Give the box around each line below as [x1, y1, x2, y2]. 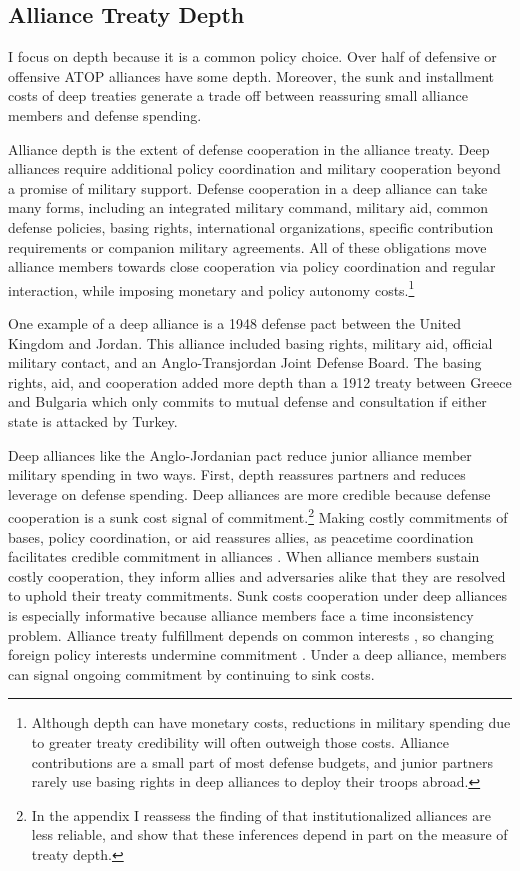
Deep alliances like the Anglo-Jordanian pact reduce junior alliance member [8, 444, 472, 465]
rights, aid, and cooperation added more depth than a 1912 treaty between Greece [8, 371, 512, 392]
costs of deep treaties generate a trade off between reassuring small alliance [8, 85, 468, 106]
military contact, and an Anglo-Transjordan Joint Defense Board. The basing [8, 352, 482, 373]
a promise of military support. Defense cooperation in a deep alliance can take [8, 177, 488, 198]
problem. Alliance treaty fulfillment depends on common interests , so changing [8, 624, 494, 645]
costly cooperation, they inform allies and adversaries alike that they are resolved [8, 565, 506, 586]
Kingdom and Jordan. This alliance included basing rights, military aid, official [8, 332, 493, 353]
